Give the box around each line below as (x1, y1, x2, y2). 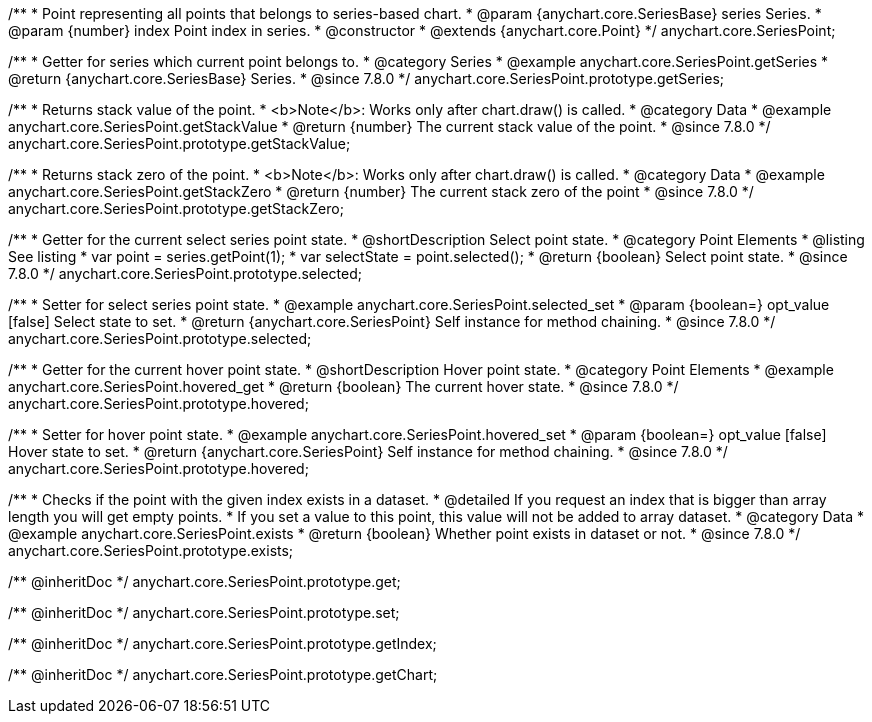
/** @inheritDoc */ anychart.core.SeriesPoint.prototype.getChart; (8, 666, 438, 683)
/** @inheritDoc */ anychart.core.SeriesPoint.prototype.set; (8, 604, 400, 621)
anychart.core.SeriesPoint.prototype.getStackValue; (8, 135, 351, 152)
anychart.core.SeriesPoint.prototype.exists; (8, 542, 294, 559)
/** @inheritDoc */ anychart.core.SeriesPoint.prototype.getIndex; (8, 635, 437, 652)
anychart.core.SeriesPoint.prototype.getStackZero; (8, 200, 344, 217)
